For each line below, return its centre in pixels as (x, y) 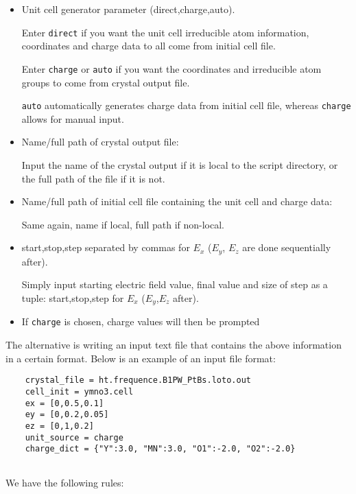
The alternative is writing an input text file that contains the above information (174, 345)
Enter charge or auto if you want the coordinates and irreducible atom (171, 68)
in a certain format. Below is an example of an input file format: (141, 358)
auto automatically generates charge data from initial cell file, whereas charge (186, 105)
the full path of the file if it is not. (93, 178)
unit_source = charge (74, 437)
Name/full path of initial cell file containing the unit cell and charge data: (177, 201)
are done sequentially (287, 247)
